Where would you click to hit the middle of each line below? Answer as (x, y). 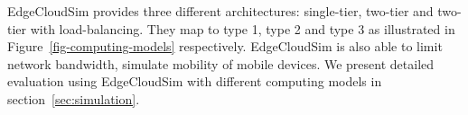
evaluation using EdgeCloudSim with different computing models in (195, 81)
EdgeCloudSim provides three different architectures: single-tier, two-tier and (220, 11)
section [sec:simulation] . (74, 98)
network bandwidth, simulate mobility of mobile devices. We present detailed (221, 63)
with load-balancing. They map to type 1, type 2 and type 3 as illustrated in (243, 28)
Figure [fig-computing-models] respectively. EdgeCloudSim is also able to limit (225, 46)
